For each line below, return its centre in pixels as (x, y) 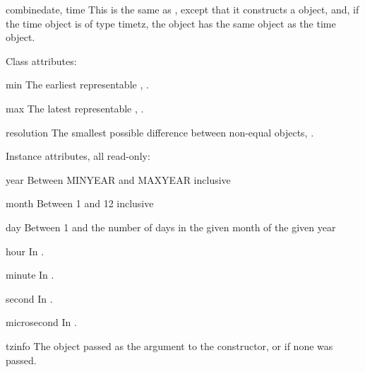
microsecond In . (41, 322)
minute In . (30, 275)
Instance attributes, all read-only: (78, 156)
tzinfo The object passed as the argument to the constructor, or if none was (169, 345)
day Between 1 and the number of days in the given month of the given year (171, 227)
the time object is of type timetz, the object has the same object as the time (171, 23)
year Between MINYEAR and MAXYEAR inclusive (118, 179)
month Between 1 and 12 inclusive (80, 203)
